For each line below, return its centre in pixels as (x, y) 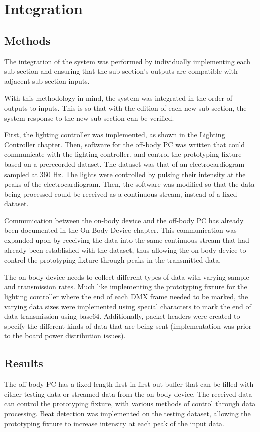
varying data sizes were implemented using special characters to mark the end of (128, 306)
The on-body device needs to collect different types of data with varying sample (127, 276)
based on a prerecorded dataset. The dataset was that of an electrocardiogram (124, 164)
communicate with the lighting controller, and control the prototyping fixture (123, 154)
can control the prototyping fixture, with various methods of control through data (130, 404)
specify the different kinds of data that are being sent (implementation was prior (128, 326)
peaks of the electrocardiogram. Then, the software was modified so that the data (129, 184)
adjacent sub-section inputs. (47, 81)
